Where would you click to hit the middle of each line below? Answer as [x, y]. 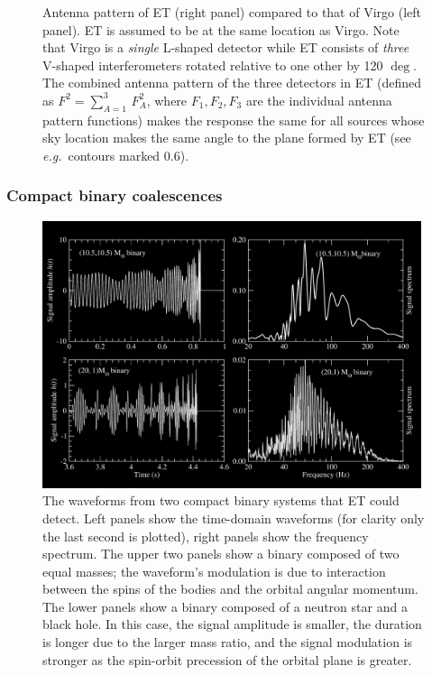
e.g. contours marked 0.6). [116, 155]
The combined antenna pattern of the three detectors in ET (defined [232, 83]
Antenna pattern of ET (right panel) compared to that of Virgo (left [232, 12]
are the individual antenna [319, 100]
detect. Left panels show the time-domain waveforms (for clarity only [234, 518]
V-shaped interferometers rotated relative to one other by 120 [213, 65]
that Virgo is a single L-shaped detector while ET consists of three [226, 47]
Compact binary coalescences [115, 195]
